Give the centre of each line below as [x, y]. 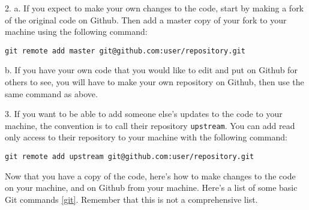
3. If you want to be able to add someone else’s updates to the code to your [144, 114]
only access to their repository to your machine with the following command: [146, 137]
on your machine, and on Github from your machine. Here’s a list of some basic [151, 187]
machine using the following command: [76, 31]
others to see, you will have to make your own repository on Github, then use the [154, 82]
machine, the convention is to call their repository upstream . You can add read [150, 125]
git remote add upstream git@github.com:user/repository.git [130, 157]
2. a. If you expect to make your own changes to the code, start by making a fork [154, 8]
